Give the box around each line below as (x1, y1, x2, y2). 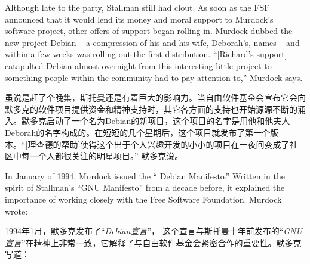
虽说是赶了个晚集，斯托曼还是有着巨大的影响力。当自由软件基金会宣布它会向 (5, 91, 306, 104)
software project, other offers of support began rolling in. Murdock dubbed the (5, 24, 293, 37)
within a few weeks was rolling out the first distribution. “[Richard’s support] (5, 48, 287, 60)
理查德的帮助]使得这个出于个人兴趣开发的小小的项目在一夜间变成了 (27, 138, 290, 150)
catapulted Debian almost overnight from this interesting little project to (5, 59, 272, 72)
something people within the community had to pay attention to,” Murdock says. (5, 71, 303, 83)
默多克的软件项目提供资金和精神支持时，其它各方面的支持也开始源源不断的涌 (5, 103, 306, 115)
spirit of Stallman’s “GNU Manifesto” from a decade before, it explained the (5, 181, 285, 194)
